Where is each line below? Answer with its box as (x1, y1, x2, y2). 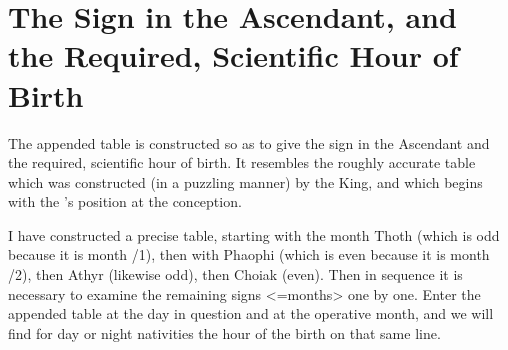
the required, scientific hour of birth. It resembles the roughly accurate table (8, 152, 476, 173)
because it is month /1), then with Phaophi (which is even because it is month (8, 244, 490, 265)
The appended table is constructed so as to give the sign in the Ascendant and (8, 132, 490, 153)
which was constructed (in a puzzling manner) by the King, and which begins (8, 171, 483, 192)
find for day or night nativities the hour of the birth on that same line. (8, 322, 441, 343)
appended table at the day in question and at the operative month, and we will (8, 303, 494, 324)
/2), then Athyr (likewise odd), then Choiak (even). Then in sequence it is (8, 264, 463, 285)
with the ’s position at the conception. (8, 191, 242, 212)
